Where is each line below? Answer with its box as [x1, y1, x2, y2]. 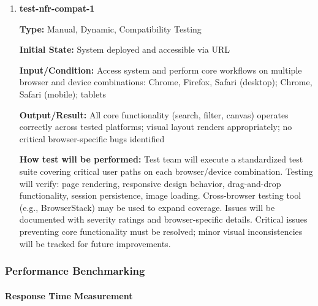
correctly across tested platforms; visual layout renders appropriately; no [19, 120, 292, 133]
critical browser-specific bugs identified [19, 132, 165, 145]
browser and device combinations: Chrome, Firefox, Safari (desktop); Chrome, [19, 75, 312, 88]
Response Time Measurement [5, 289, 133, 302]
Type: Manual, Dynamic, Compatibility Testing [19, 22, 202, 35]
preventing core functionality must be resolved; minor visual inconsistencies [19, 224, 303, 237]
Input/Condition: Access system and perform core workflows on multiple [19, 63, 302, 76]
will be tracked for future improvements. [19, 237, 171, 250]
